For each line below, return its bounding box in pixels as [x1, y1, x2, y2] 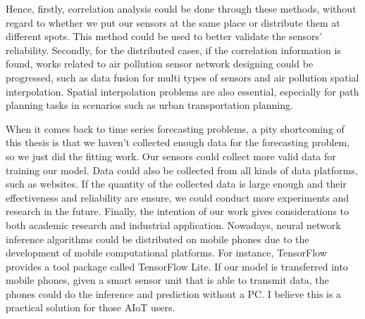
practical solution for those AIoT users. [6, 300, 175, 315]
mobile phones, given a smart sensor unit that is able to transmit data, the [6, 273, 329, 287]
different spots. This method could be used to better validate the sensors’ [6, 29, 323, 44]
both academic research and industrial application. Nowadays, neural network [6, 217, 341, 232]
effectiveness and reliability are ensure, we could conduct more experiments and [6, 190, 349, 204]
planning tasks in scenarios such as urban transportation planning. [6, 98, 293, 112]
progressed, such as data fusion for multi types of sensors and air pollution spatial [6, 70, 359, 84]
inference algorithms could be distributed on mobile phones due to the [6, 231, 309, 246]
